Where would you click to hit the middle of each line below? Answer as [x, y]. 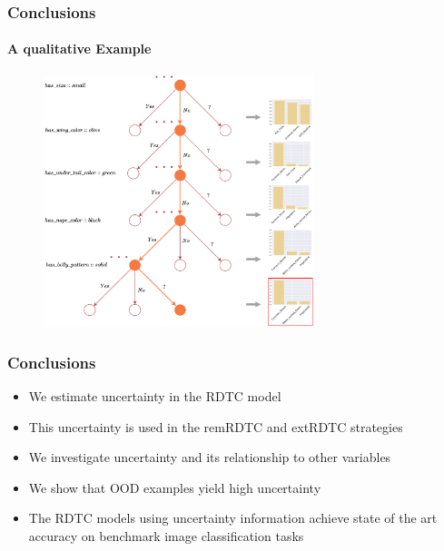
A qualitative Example [79, 49]
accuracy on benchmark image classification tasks [166, 536]
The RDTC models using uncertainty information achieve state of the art [233, 518]
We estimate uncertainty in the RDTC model [155, 396]
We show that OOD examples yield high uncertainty [175, 487]
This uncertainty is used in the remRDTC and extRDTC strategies [216, 426]
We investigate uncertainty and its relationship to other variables [210, 457]
